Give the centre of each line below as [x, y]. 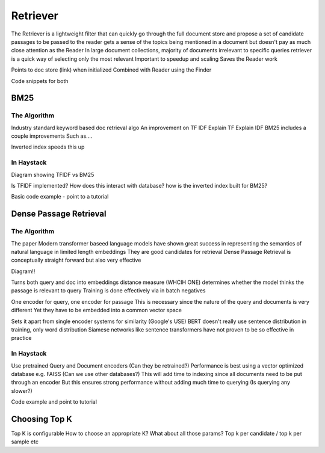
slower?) [22, 390]
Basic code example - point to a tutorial [60, 197]
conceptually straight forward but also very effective [76, 260]
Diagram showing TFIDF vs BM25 [53, 174]
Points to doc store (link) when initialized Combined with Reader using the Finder [111, 70]
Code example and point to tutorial [54, 402]
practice [21, 338]
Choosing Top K [42, 419]
